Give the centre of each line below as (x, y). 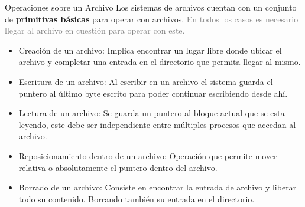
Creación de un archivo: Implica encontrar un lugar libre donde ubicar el (150, 50)
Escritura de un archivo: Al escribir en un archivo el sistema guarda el (146, 81)
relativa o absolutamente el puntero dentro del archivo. (118, 167)
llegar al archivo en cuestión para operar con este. (95, 30)
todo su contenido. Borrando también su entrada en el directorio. (137, 198)
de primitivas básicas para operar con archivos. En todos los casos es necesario (152, 19)
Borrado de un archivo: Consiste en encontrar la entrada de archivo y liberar (158, 187)
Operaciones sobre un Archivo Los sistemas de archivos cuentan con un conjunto (151, 7)
